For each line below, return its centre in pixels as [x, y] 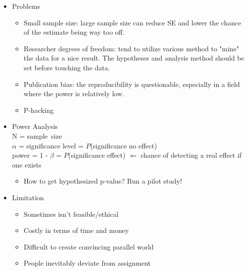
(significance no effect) [124, 145]
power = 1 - [30, 155]
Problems [26, 6]
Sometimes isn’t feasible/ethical [71, 214]
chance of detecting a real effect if [191, 155]
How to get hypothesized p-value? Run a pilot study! [103, 181]
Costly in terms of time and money [76, 230]
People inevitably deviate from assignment [87, 263]
